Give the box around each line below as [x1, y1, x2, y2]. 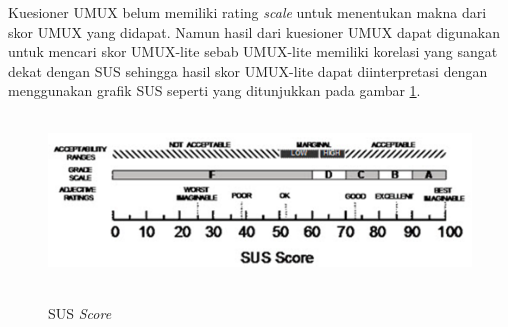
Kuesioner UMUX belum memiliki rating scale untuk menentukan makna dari [8, 2, 487, 22]
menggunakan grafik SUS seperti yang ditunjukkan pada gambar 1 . [8, 80, 421, 101]
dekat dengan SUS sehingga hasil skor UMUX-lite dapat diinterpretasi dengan [8, 60, 488, 81]
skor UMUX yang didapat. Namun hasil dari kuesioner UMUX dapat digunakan [8, 21, 500, 42]
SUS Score [48, 302, 112, 323]
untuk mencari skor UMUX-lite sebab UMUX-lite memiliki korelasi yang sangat [8, 41, 498, 62]
